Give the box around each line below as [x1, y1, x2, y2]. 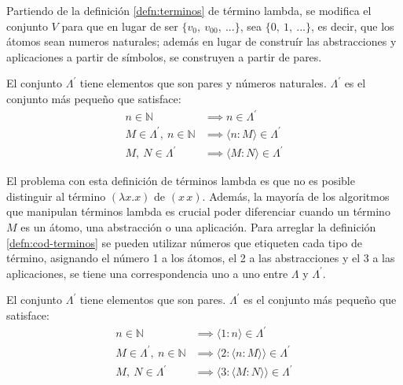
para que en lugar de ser [61, 17, 178, 34]
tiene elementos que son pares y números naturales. [79, 75, 327, 91]
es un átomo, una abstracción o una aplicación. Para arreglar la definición [20, 218, 376, 235]
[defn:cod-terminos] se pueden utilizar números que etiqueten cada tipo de [6, 234, 363, 250]
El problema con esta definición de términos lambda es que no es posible [6, 172, 355, 189]
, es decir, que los [311, 17, 394, 34]
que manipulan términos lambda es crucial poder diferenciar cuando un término [6, 203, 390, 220]
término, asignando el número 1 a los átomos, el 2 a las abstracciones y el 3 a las [6, 250, 395, 266]
